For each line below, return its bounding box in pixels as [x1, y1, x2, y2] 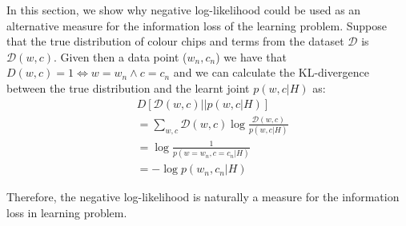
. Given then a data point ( [54, 48, 187, 65]
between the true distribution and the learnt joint [6, 79, 250, 96]
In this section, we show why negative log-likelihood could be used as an [6, 2, 361, 18]
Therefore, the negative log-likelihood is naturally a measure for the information [6, 188, 400, 205]
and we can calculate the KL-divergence [173, 64, 369, 81]
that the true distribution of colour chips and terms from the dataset [6, 33, 344, 50]
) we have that [215, 48, 287, 65]
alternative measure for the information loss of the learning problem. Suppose [6, 17, 388, 34]
